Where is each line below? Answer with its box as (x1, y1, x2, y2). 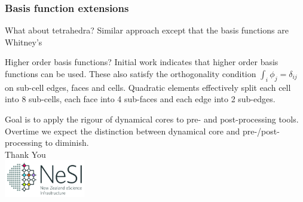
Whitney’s (5, 35, 42, 48)
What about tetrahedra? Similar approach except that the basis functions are (5, 24, 289, 36)
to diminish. (45, 136, 89, 149)
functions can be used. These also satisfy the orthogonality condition (5, 68, 256, 79)
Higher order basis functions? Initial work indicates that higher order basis (5, 56, 278, 68)
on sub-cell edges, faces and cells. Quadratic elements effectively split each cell (5, 81, 291, 93)
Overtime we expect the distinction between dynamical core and (5, 124, 240, 137)
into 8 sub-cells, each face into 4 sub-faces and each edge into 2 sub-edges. (5, 93, 276, 105)
